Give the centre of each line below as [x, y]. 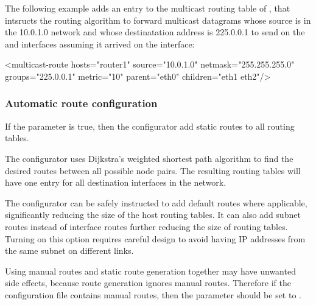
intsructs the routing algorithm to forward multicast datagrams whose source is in [158, 20]
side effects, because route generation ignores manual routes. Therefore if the [148, 283]
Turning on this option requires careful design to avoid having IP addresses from [155, 238]
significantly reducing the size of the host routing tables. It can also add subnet [153, 215]
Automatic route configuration [81, 103]
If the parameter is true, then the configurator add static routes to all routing [150, 126]
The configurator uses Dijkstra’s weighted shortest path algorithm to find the [149, 158]
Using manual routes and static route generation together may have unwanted [150, 271]
